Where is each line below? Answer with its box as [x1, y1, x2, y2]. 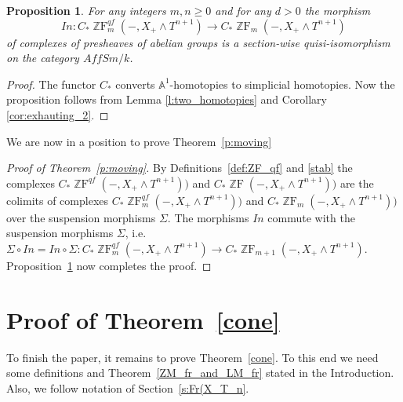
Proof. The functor [6, 75, 96, 92]
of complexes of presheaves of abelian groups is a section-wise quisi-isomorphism [6, 34, 390, 50]
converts [115, 75, 155, 92]
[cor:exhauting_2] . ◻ [6, 106, 109, 122]
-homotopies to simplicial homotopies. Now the [169, 75, 395, 92]
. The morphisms [167, 209, 249, 225]
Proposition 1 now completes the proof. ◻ [6, 257, 212, 273]
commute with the [267, 209, 355, 225]
